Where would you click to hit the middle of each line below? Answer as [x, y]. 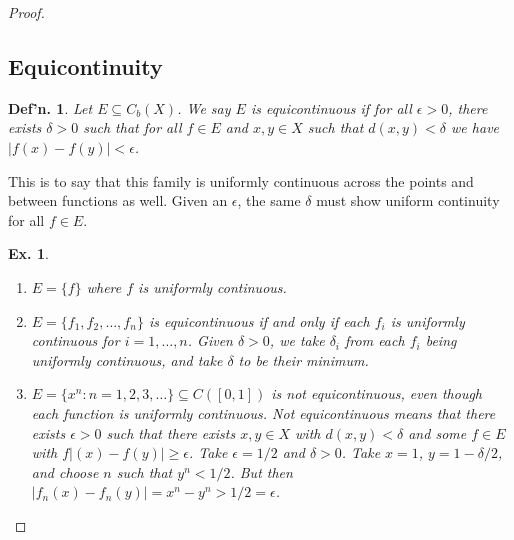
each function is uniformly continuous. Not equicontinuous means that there [263, 412]
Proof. [26, 12]
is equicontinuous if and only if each [259, 320]
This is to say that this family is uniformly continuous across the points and [241, 180]
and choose [65, 471]
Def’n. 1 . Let [50, 107]
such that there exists [171, 432]
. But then [261, 471]
